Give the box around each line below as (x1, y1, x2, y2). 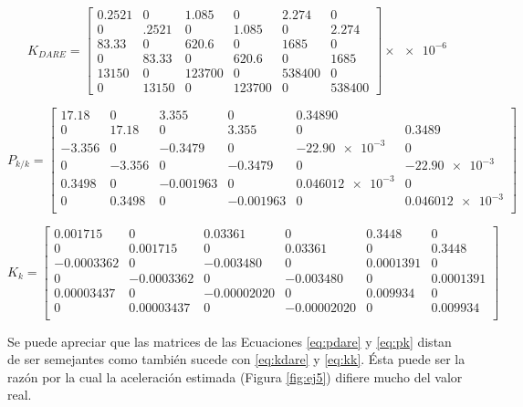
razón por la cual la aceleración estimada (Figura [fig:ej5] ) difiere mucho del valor (7, 367, 463, 386)
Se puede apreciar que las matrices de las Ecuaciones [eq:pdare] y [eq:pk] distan (7, 331, 452, 350)
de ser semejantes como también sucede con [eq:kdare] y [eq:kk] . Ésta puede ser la (7, 350, 465, 369)
